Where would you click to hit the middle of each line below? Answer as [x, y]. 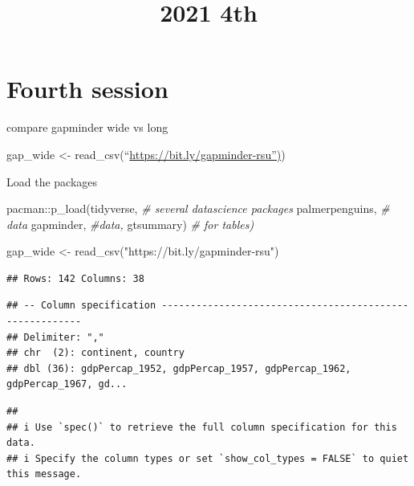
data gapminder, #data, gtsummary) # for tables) [130, 224]
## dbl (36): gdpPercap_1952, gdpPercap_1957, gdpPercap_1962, [179, 368]
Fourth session [87, 89]
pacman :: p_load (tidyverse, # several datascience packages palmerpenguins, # [198, 208]
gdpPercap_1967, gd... [67, 384]
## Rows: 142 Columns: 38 [75, 278]
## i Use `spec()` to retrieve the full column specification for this [202, 427]
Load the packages [52, 181]
